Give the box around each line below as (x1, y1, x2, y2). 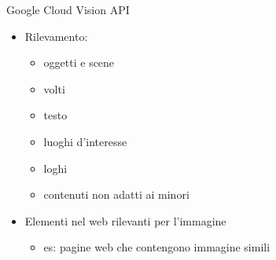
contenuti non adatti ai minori (43, 186, 190, 203)
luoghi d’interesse (43, 133, 127, 149)
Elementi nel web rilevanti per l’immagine (24, 212, 226, 229)
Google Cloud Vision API (6, 2, 130, 17)
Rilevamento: (24, 27, 88, 44)
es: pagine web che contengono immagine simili (43, 239, 270, 255)
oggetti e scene (43, 54, 115, 71)
